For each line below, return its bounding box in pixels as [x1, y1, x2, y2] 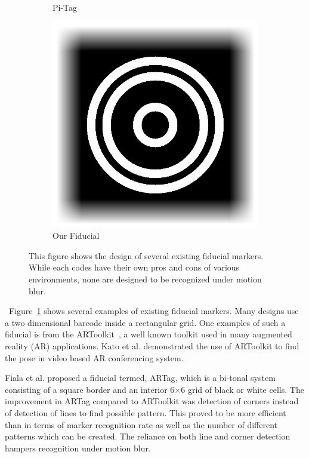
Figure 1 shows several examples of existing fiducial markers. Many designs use [8, 305, 299, 317]
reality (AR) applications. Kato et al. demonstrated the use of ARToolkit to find [5, 339, 299, 352]
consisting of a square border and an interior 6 [5, 383, 175, 395]
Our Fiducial [52, 229, 100, 242]
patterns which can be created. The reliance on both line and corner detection [5, 430, 291, 442]
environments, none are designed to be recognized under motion [29, 272, 262, 285]
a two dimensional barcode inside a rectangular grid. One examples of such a [5, 316, 286, 328]
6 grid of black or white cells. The [181, 383, 304, 395]
